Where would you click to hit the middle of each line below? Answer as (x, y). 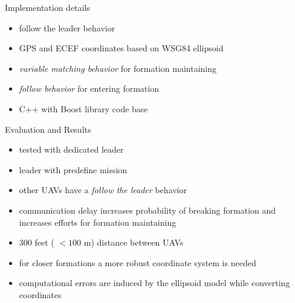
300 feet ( (37, 242)
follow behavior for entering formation (89, 88)
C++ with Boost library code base (83, 108)
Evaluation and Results (48, 129)
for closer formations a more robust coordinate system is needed (138, 262)
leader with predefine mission (73, 169)
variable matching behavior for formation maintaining (118, 68)
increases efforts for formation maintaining (98, 222)
